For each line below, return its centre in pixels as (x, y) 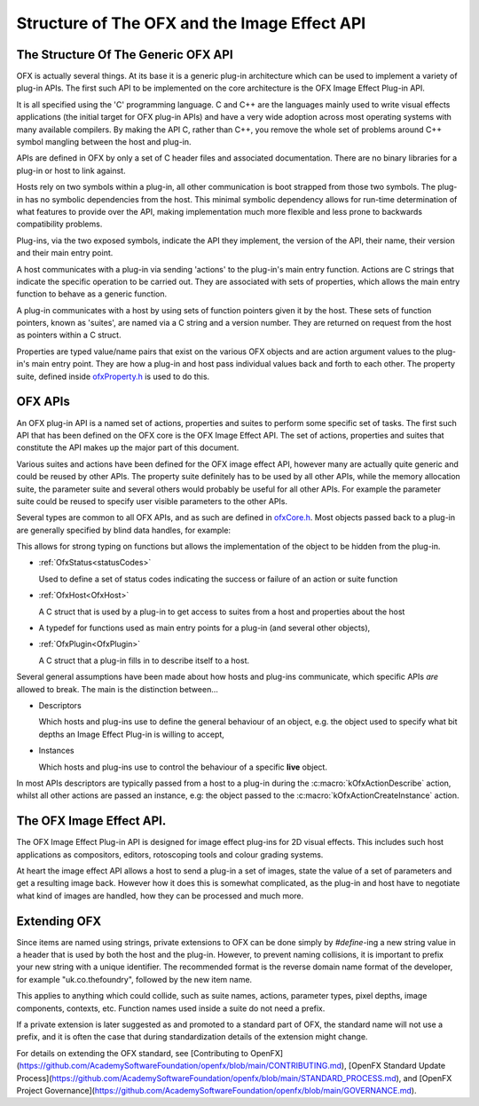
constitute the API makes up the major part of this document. (128, 447)
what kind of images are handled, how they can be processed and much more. (160, 896)
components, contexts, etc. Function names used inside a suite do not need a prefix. (171, 1008)
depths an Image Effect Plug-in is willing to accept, (132, 734)
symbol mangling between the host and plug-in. (104, 142)
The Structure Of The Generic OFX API (125, 55)
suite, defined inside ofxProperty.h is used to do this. (113, 376)
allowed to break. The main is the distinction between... (118, 689)
